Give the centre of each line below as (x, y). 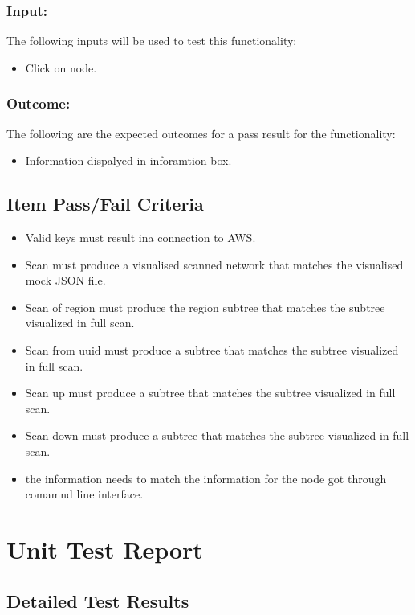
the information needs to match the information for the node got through (206, 478)
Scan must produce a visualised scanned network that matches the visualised (214, 264)
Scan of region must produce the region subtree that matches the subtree (205, 307)
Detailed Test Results (98, 600)
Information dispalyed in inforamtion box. (128, 160)
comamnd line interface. (84, 494)
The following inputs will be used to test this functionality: (152, 41)
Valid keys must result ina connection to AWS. (140, 238)
